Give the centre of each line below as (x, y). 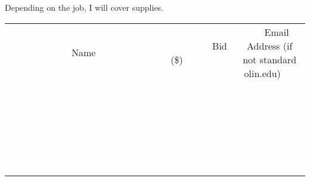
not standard (270, 59)
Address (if (270, 45)
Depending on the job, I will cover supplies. (84, 7)
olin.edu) (262, 73)
